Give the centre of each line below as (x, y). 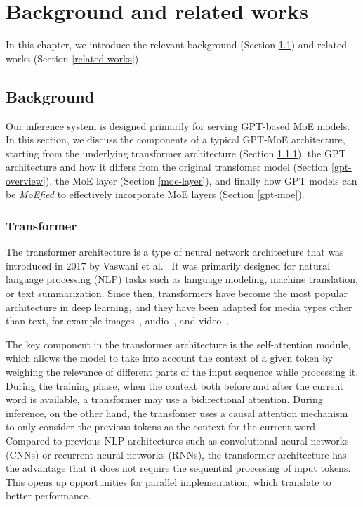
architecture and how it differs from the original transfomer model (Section (167, 167)
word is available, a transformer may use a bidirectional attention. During (164, 399)
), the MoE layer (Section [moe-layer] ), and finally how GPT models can (201, 180)
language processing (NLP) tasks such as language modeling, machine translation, (182, 279)
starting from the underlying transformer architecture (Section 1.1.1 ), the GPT (176, 153)
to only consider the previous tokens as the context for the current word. (162, 427)
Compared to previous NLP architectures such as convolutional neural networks (177, 441)
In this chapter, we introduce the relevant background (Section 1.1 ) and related (177, 45)
